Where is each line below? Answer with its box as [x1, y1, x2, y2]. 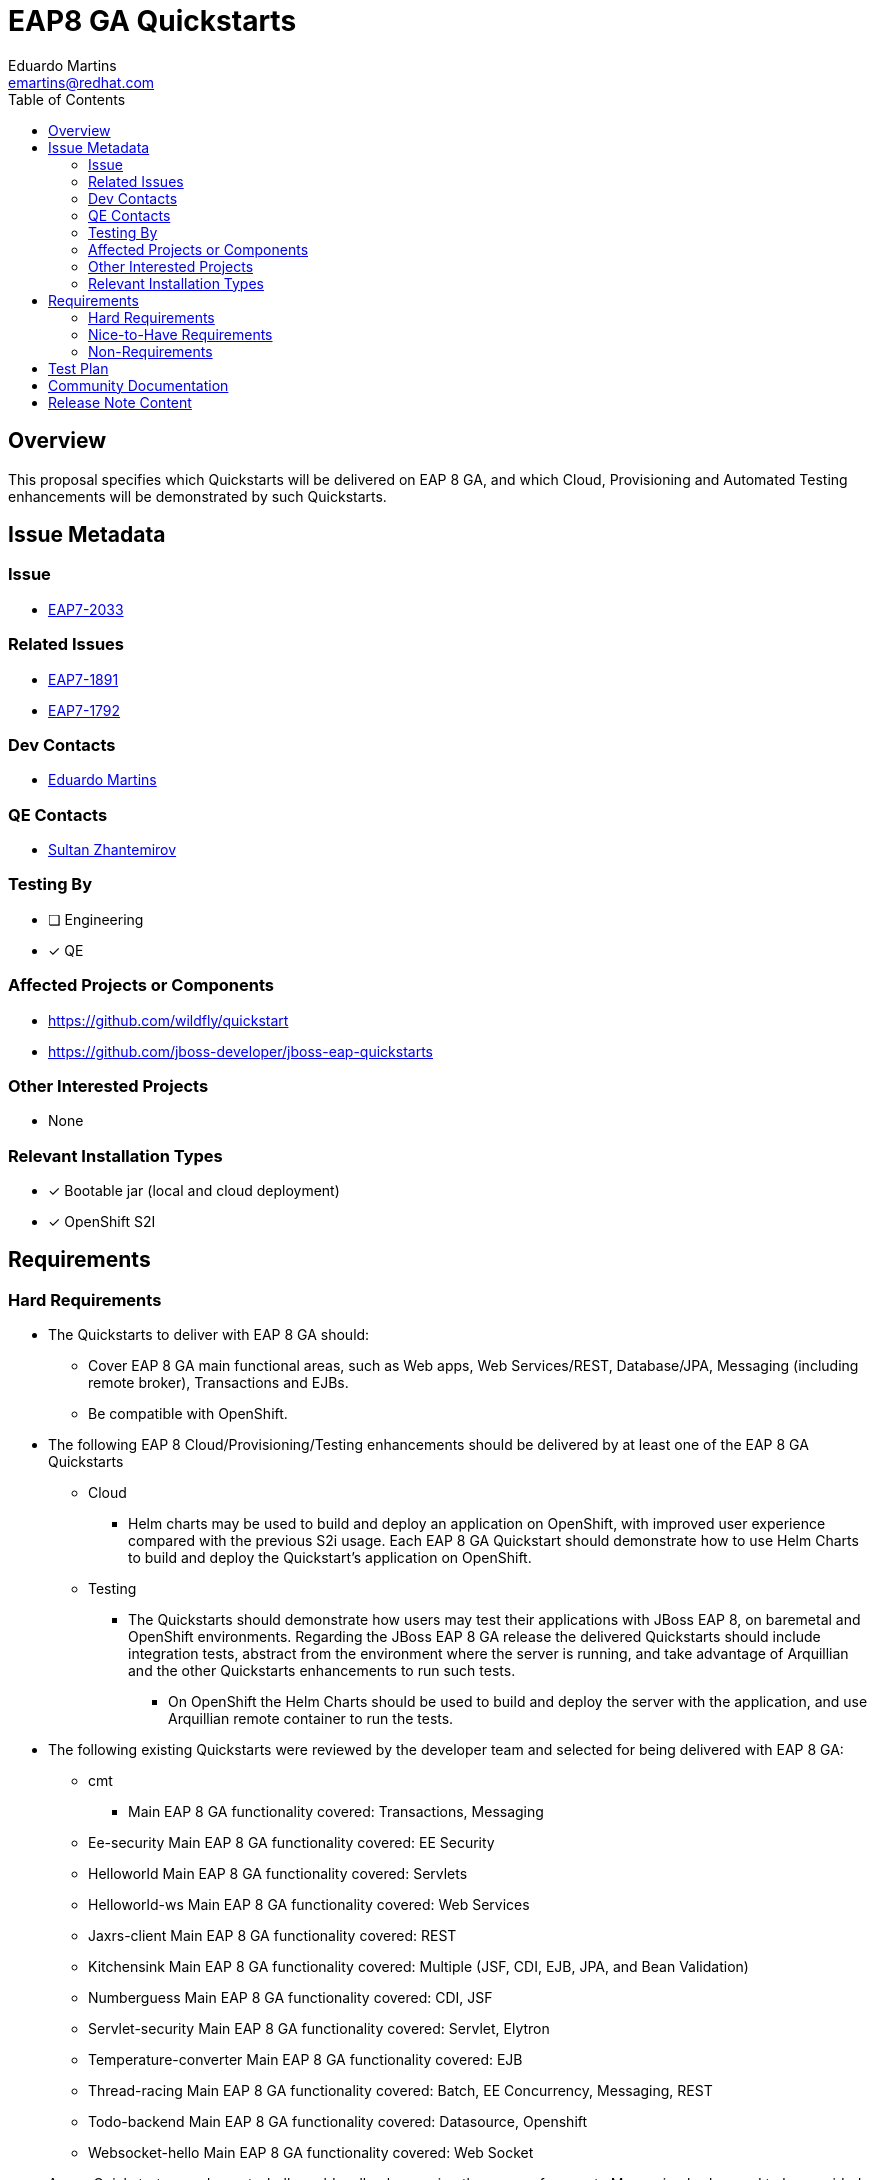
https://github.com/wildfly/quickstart [48, 1011, 289, 1029]
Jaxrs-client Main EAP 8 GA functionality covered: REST [88, 1927, 457, 1945]
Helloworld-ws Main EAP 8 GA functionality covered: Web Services [88, 1896, 530, 1914]
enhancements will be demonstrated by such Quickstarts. [8, 487, 387, 505]
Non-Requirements [88, 342, 213, 360]
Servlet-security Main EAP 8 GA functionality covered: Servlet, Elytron [88, 2020, 550, 2038]
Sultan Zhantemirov [48, 841, 177, 859]
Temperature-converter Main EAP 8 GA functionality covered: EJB [88, 2051, 523, 2069]
